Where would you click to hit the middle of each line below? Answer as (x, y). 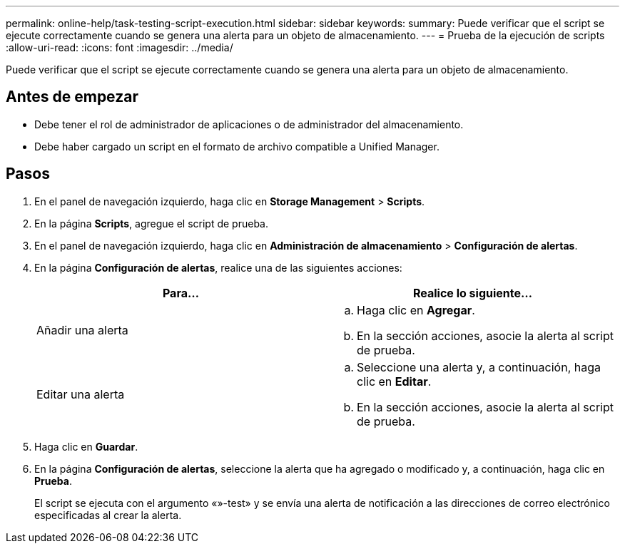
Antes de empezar (72, 97)
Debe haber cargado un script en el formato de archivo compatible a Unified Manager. (237, 146)
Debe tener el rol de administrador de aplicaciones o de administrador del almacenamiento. (249, 124)
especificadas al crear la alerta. (108, 515)
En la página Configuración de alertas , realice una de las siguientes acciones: (218, 267)
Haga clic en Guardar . (86, 446)
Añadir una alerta (82, 330)
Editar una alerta (81, 394)
